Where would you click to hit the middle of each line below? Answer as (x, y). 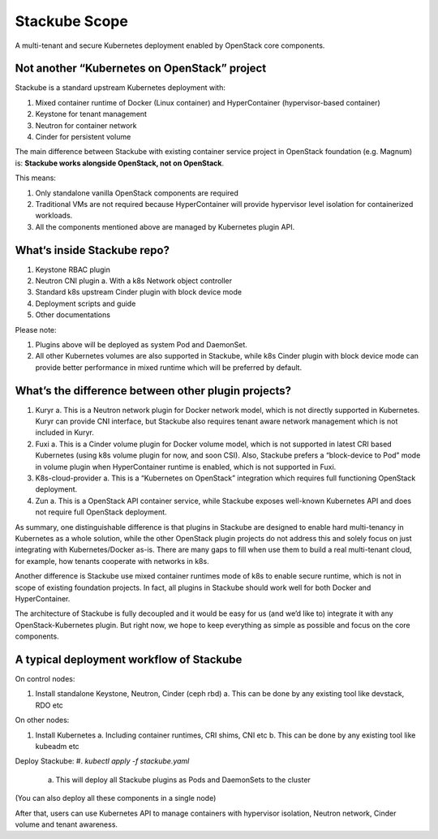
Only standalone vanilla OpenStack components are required (137, 193)
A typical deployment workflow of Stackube (129, 659)
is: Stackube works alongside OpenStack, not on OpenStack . (120, 163)
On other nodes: (42, 720)
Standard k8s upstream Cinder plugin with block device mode (139, 292)
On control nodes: (45, 679)
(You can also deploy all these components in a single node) (116, 798)
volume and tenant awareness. (66, 824)
